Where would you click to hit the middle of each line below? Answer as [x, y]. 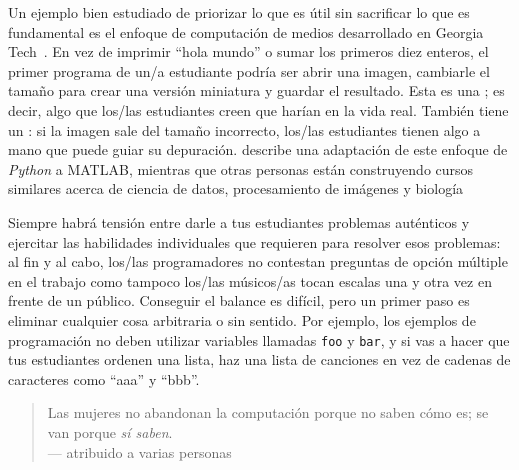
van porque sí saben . [110, 431]
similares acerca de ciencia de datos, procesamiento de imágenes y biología [236, 188]
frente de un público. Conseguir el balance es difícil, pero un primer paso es [239, 300]
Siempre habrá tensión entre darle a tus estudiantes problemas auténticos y [239, 221]
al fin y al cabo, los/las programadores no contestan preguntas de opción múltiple [258, 261]
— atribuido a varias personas [139, 451]
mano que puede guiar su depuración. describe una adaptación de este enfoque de [258, 149]
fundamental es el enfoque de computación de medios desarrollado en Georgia [246, 31]
